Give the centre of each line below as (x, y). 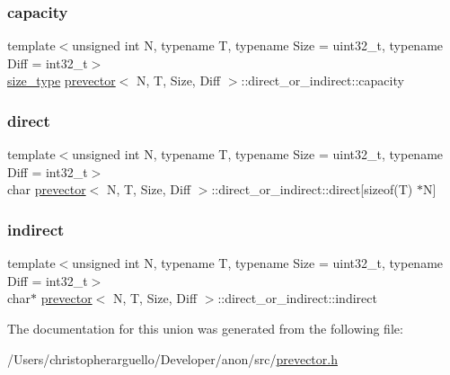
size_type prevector (62, 80)
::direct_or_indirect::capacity (322, 80)
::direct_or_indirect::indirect (297, 298)
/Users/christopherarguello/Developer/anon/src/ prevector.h (172, 358)
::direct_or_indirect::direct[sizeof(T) (312, 189)
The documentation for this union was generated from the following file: (205, 328)
